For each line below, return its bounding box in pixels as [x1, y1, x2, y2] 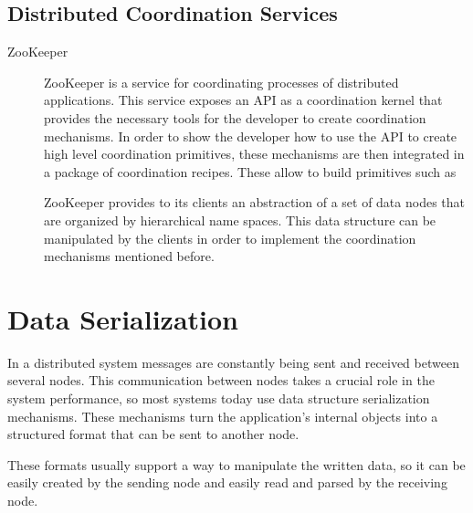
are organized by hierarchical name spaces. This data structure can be [44, 210, 436, 229]
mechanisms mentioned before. [44, 246, 215, 266]
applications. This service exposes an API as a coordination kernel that [44, 90, 443, 110]
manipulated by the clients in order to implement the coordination [44, 228, 416, 247]
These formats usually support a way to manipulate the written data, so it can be [7, 455, 466, 474]
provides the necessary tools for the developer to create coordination [44, 108, 426, 127]
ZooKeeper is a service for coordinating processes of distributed [44, 72, 399, 91]
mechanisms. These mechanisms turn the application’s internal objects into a [7, 406, 438, 425]
